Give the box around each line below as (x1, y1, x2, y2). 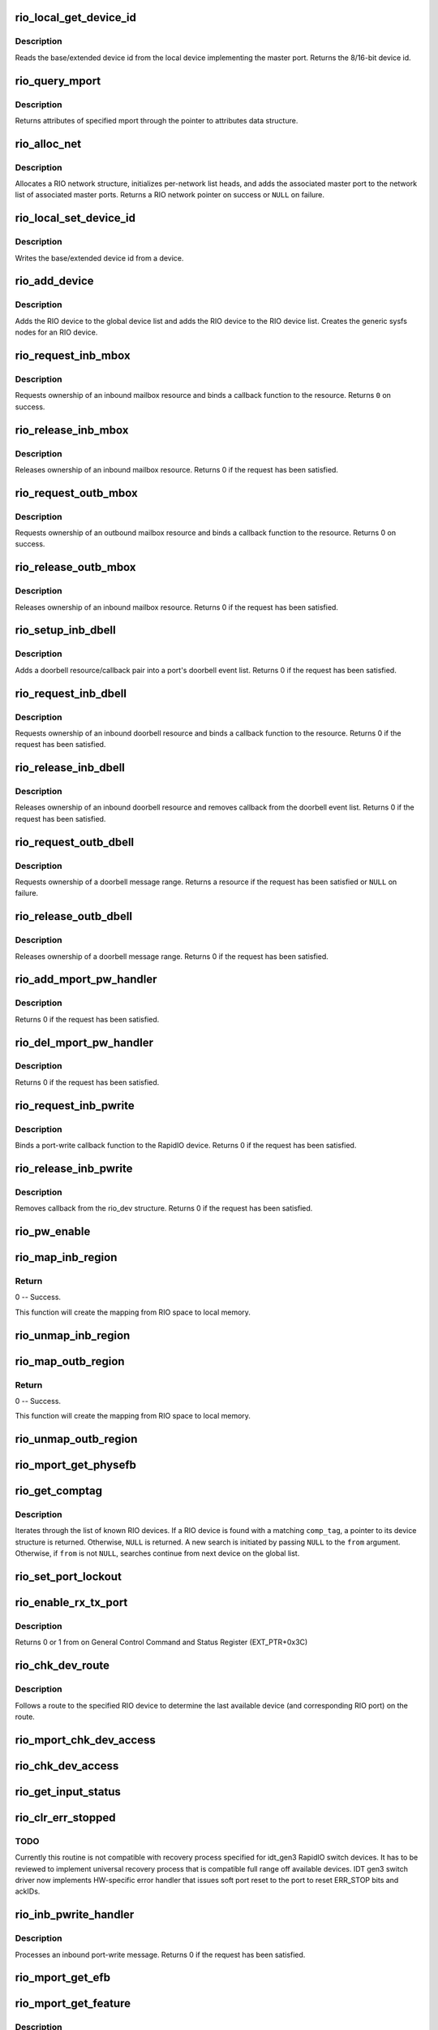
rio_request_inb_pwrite (15, 1099, 135, 1112)
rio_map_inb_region (15, 1250, 118, 1264)
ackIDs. (15, 1886, 41, 1896)
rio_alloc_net (15, 136, 81, 150)
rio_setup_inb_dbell (15, 624, 117, 637)
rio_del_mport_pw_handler (15, 1035, 154, 1049)
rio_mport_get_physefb (15, 1458, 137, 1472)
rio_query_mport (15, 74, 101, 88)
